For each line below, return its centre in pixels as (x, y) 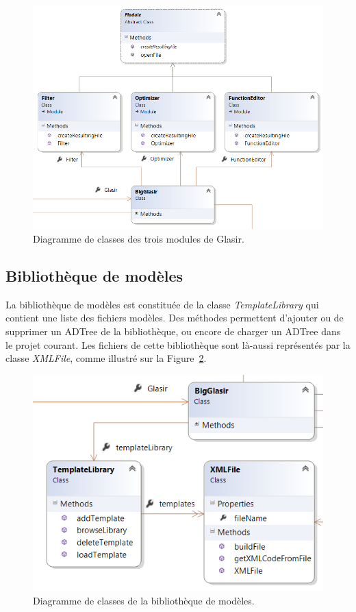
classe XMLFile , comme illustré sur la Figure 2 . (106, 358)
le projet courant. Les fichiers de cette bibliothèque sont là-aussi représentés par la (178, 344)
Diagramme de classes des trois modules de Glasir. (139, 238)
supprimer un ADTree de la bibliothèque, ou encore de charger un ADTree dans (173, 331)
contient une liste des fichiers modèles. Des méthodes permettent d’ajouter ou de (175, 318)
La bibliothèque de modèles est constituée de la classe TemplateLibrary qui (162, 304)
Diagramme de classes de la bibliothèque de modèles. (144, 600)
